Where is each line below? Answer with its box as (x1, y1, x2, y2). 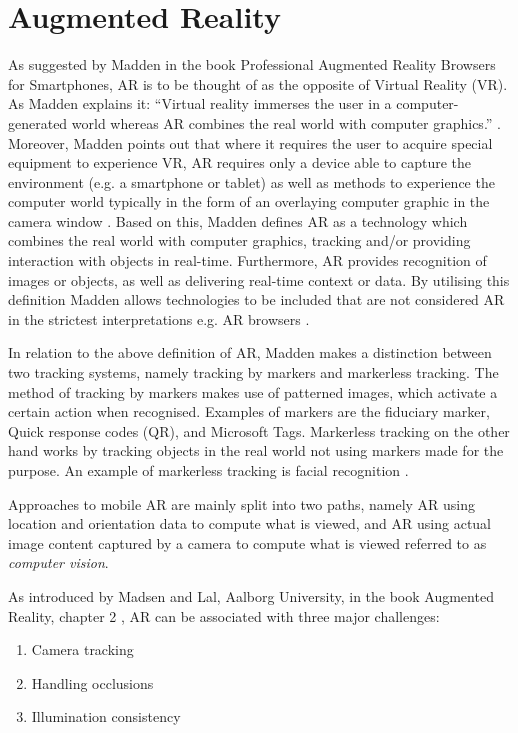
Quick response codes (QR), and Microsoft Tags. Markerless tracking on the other (8, 420, 510, 441)
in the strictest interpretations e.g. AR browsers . (8, 308, 310, 329)
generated (8, 112, 68, 133)
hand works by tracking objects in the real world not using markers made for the (8, 440, 504, 461)
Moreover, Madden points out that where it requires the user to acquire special (8, 132, 493, 153)
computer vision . (8, 552, 109, 573)
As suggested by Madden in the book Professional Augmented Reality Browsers (8, 54, 496, 75)
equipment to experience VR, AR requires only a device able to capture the (8, 152, 471, 173)
